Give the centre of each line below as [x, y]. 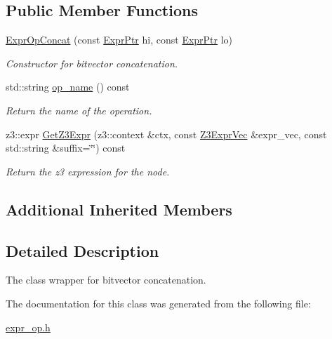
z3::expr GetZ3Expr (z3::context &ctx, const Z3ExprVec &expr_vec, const [166, 134]
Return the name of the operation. [79, 110]
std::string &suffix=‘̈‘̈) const [66, 148]
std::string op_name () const [68, 87]
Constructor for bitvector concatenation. [92, 63]
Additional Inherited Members [119, 209]
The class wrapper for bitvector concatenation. [106, 280]
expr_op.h [28, 327]
